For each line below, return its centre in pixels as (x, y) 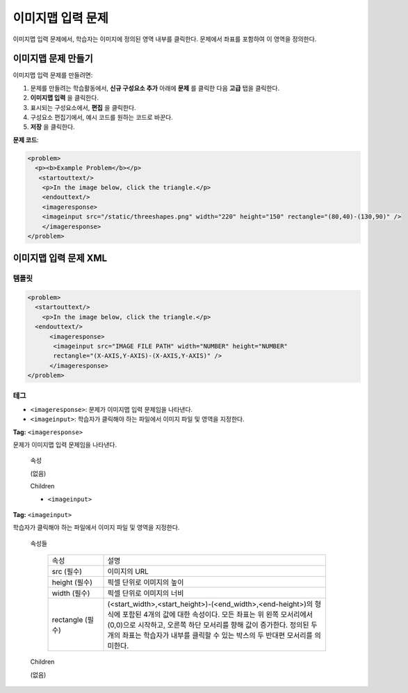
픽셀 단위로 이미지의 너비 (146, 594)
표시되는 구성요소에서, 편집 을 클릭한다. (83, 107)
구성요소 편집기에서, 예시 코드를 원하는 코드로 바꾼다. (101, 118)
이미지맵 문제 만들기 (53, 59)
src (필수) (67, 572)
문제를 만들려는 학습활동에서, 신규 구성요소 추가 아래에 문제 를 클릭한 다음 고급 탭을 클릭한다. (155, 88)
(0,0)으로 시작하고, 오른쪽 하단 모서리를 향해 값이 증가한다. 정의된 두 (212, 625)
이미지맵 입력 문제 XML (60, 258)
